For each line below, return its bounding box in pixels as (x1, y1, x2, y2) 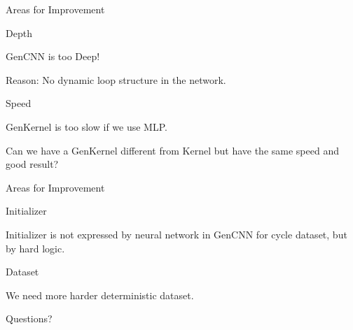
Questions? (6, 311, 53, 326)
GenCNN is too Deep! (6, 49, 100, 64)
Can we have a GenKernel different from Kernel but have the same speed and (6, 143, 339, 157)
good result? (6, 157, 59, 171)
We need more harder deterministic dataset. (6, 287, 194, 302)
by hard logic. (6, 241, 65, 255)
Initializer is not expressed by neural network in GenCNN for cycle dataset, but (6, 227, 347, 241)
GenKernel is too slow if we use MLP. (6, 119, 167, 134)
